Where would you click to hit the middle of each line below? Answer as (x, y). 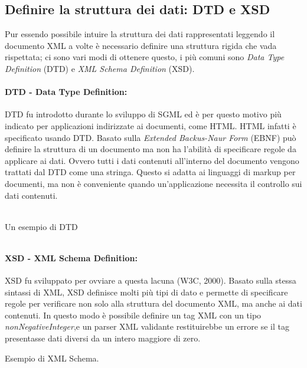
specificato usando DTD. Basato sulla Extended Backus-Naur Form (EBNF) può (151, 137)
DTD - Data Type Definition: (66, 92)
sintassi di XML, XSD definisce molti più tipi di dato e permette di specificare (146, 292)
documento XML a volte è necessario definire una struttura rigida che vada (141, 45)
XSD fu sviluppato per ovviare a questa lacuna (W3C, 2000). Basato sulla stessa (151, 280)
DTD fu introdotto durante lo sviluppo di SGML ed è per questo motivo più (143, 114)
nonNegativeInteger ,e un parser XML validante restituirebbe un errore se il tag (147, 326)
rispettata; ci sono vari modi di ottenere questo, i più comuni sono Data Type (145, 57)
